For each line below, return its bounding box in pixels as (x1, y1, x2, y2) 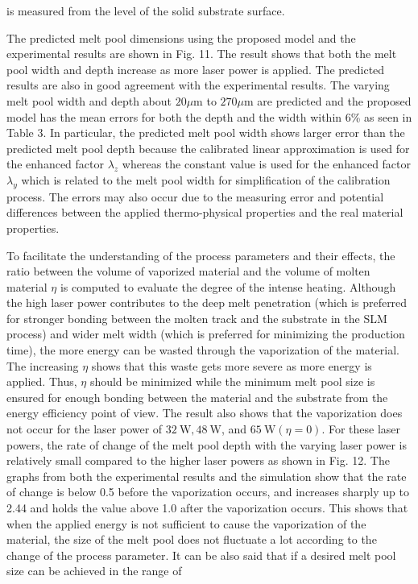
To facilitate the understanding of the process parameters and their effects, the (6, 246, 395, 263)
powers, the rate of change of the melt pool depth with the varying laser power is (6, 436, 408, 453)
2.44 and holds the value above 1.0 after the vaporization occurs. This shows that (6, 499, 408, 516)
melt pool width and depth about (6, 92, 172, 109)
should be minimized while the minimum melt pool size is (89, 373, 375, 390)
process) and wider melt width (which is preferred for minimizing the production (6, 325, 405, 342)
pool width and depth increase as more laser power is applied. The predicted (6, 60, 385, 77)
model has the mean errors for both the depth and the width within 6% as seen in (6, 108, 412, 125)
